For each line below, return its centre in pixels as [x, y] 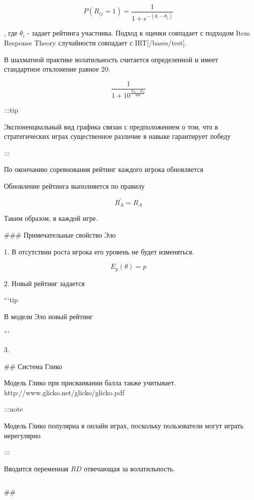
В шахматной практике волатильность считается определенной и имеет [111, 59]
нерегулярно [22, 435]
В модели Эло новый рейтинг [48, 316]
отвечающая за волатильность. [129, 468]
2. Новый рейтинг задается [44, 283]
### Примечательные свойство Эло [60, 235]
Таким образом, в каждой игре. [51, 218]
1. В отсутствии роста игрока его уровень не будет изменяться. [99, 251]
